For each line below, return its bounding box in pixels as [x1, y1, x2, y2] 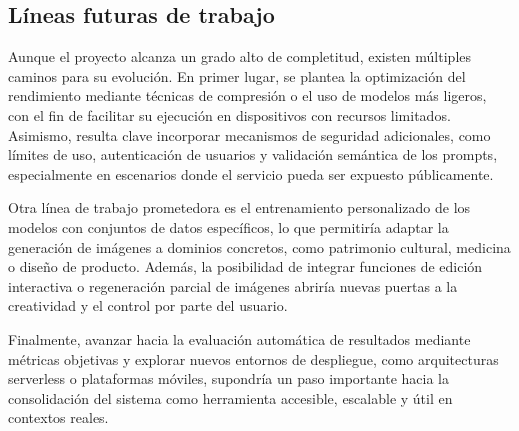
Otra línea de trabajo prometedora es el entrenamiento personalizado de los [8, 197, 471, 218]
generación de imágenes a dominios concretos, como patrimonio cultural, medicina [8, 236, 511, 257]
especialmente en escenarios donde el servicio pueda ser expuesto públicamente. [8, 163, 494, 184]
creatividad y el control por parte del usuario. [8, 295, 288, 316]
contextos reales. [8, 407, 109, 428]
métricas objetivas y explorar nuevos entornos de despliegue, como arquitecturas [8, 348, 499, 369]
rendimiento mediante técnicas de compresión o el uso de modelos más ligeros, [8, 85, 487, 106]
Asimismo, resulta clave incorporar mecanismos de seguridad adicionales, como [8, 124, 491, 145]
